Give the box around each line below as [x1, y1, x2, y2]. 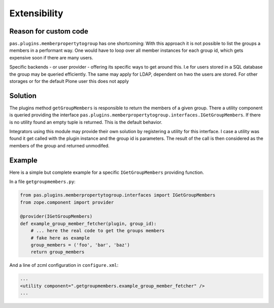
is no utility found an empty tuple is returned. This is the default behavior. [9, 119, 162, 125]
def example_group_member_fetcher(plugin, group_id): [20, 221, 157, 226]
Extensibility [9, 8, 63, 19]
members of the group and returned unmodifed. [9, 142, 110, 148]
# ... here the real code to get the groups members [30, 228, 165, 234]
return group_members [30, 249, 85, 255]
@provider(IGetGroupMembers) [20, 213, 93, 220]
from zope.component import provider [20, 199, 114, 205]
